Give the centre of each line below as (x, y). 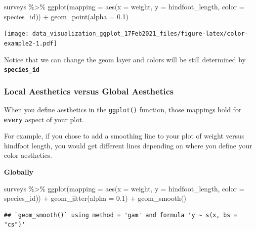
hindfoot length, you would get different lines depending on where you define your (128, 145)
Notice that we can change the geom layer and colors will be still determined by (125, 59)
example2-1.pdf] (31, 43)
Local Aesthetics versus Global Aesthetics (89, 91)
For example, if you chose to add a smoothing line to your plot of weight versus (124, 136)
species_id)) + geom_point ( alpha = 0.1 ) (66, 16)
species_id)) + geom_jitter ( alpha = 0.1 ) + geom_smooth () (95, 198)
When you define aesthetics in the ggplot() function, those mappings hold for (123, 109)
